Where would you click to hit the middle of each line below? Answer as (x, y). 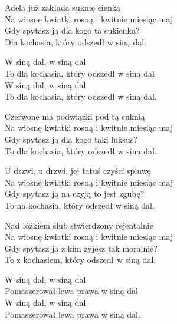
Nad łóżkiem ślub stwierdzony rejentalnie (79, 225)
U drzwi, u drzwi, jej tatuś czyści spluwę (78, 171)
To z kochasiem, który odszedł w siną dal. (81, 259)
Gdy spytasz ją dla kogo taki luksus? (71, 139)
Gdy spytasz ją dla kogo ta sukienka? (72, 30)
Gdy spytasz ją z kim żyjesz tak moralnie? (81, 248)
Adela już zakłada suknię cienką (63, 7)
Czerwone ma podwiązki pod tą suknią (75, 116)
